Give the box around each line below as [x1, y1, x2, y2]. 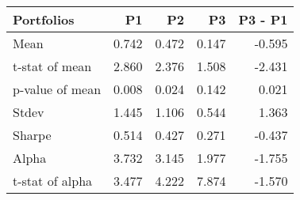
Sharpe [13, 126, 52, 144]
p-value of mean [13, 80, 102, 98]
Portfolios [13, 10, 75, 28]
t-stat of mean [13, 57, 92, 75]
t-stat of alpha [13, 172, 93, 190]
